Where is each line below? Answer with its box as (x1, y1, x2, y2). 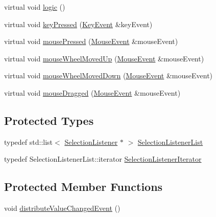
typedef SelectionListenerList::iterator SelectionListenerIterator (4, 154, 202, 164)
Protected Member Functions (4, 179, 163, 194)
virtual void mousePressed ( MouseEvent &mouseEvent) (4, 36, 178, 47)
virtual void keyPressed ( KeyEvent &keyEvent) (4, 18, 153, 29)
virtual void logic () (4, 2, 65, 12)
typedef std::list (4, 136, 53, 147)
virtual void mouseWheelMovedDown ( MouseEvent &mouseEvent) (4, 70, 213, 81)
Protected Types (4, 112, 94, 128)
